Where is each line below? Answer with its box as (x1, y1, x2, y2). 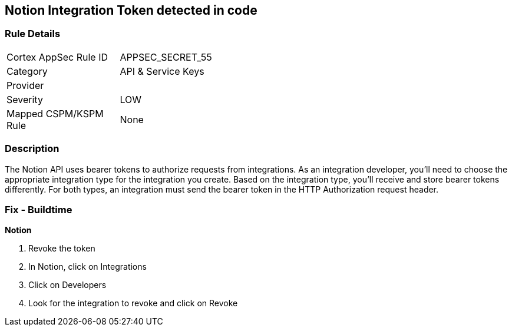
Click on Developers (28, 280, 107, 290)
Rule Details (5, 28, 61, 40)
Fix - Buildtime (5, 203, 72, 216)
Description (5, 143, 60, 155)
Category (6, 65, 48, 77)
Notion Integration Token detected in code (5, 3, 257, 18)
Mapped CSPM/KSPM (6, 107, 104, 120)
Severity (6, 93, 43, 105)
